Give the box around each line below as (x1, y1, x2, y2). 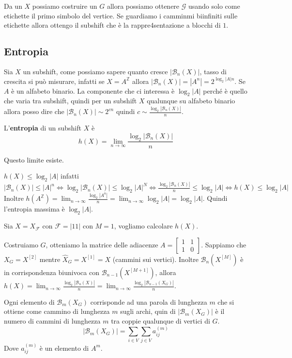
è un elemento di (39, 342, 89, 353)
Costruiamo (4, 239, 38, 249)
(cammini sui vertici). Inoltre (112, 254, 199, 264)
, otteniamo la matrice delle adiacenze (46, 239, 158, 249)
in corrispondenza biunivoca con (4, 267, 99, 277)
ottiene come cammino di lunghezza (4, 306, 110, 316)
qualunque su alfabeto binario (147, 96, 235, 106)
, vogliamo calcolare (114, 221, 173, 231)
